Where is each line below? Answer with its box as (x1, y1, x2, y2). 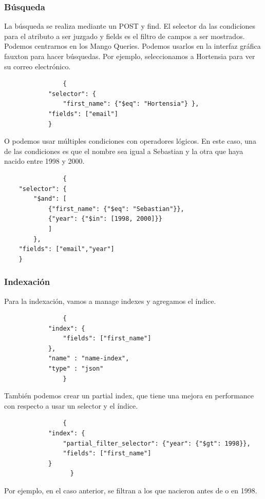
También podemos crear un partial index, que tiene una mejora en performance (4, 390, 254, 401)
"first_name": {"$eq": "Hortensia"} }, (63, 100, 199, 108)
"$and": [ (33, 195, 67, 203)
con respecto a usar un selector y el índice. (4, 400, 138, 411)
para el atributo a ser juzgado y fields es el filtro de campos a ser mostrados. (4, 30, 245, 41)
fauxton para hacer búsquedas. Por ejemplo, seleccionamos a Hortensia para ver (4, 51, 255, 61)
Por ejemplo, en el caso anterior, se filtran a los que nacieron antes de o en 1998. (4, 485, 257, 495)
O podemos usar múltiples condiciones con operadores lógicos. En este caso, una (4, 136, 256, 146)
